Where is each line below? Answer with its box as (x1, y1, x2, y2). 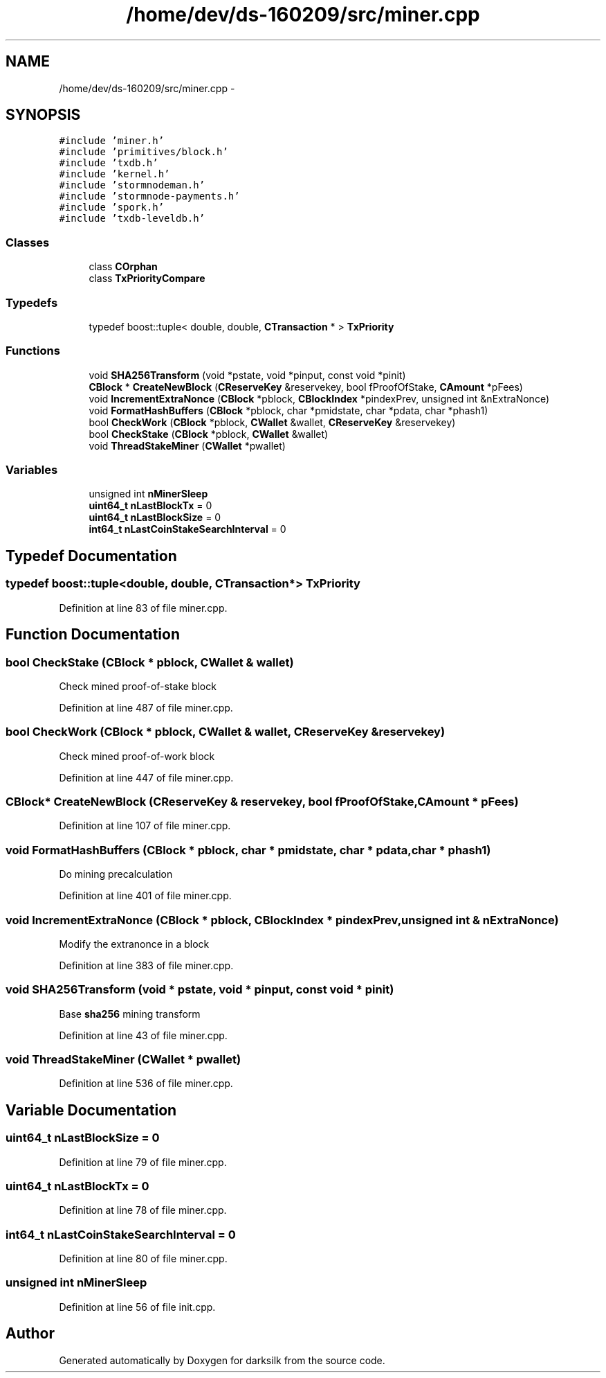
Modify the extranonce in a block (59, 937, 210, 950)
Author (6, 1325, 55, 1343)
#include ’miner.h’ (59, 135, 165, 147)
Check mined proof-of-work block (59, 750, 215, 762)
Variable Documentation (6, 1101, 177, 1119)
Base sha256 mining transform (59, 1007, 201, 1020)
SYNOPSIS (6, 106, 81, 124)
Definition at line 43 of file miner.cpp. (59, 1029, 228, 1041)
